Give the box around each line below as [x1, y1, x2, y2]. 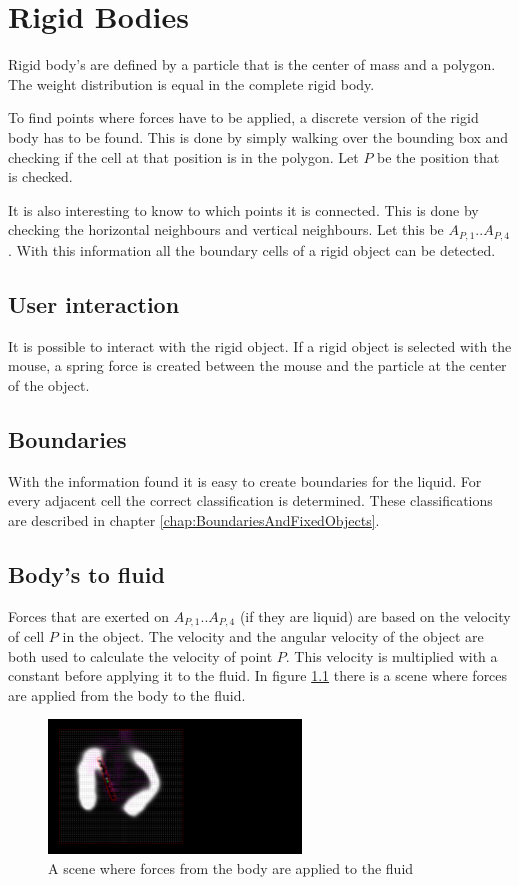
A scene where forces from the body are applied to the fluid [48, 857, 414, 878]
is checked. [8, 166, 73, 187]
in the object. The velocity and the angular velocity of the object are [62, 625, 484, 646]
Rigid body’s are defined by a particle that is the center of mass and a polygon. [8, 54, 496, 75]
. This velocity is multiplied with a [285, 645, 498, 666]
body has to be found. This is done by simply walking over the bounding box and [8, 126, 509, 147]
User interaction [8, 288, 180, 319]
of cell [8, 625, 45, 646]
